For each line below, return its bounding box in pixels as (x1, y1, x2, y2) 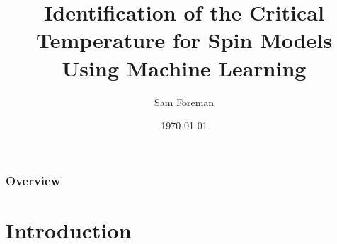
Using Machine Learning (62, 53, 307, 82)
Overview (6, 171, 61, 189)
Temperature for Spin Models (35, 25, 333, 54)
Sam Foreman (154, 94, 215, 109)
